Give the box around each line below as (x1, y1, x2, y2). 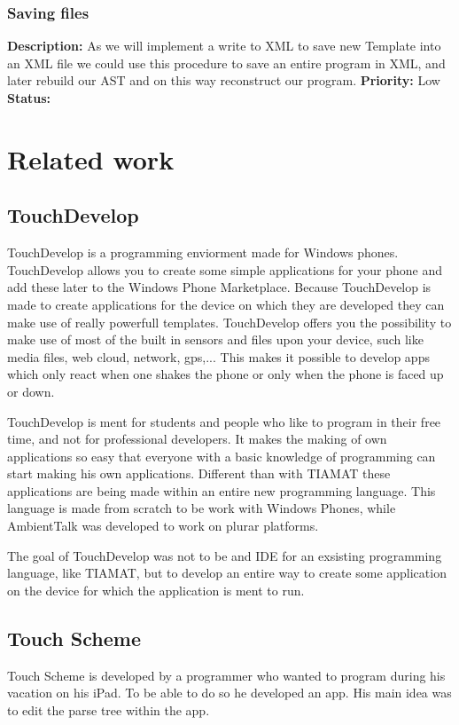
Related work (7, 140, 175, 177)
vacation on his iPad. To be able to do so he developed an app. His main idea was (7, 683, 452, 702)
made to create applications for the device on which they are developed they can (7, 295, 445, 313)
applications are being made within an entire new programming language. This (7, 481, 436, 500)
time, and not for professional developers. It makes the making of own (7, 429, 387, 448)
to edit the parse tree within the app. (7, 700, 210, 719)
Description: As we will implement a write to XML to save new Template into (7, 36, 441, 55)
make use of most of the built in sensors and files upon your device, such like (7, 330, 424, 349)
